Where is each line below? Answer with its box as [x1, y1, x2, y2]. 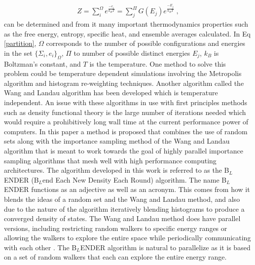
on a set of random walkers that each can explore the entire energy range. [4, 252, 227, 262]
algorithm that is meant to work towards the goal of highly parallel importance [4, 145, 243, 155]
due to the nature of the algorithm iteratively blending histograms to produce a [4, 203, 245, 214]
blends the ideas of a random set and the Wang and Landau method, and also [4, 193, 240, 204]
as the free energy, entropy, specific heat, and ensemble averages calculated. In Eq [4, 28, 251, 38]
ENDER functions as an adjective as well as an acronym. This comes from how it [4, 184, 250, 194]
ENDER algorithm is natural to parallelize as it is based [80, 242, 251, 252]
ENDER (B [4, 174, 39, 185]
